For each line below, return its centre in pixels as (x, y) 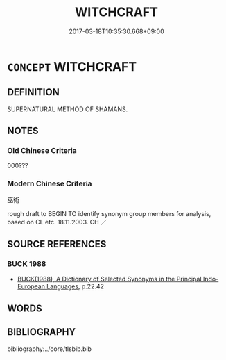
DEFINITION (34, 92)
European (31, 286)
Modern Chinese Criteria (50, 183)
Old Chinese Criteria (42, 151)
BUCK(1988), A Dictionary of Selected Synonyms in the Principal (110, 279)
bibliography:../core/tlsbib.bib (50, 349)
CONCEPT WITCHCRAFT (72, 66)
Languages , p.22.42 (75, 286)
